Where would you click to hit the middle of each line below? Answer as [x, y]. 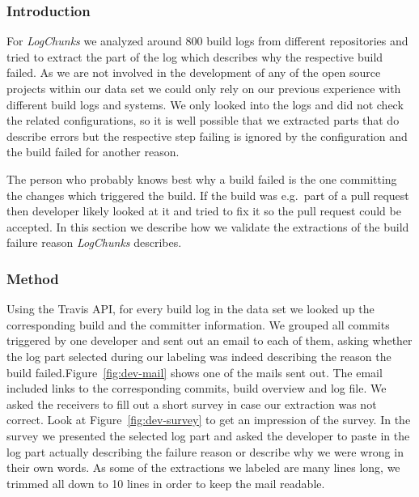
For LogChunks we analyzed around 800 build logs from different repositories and [207, 41]
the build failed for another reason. [93, 152]
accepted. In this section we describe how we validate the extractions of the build [208, 226]
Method [33, 278]
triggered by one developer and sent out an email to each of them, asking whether [209, 340]
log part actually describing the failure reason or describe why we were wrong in [205, 451]
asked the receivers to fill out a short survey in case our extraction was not [192, 404]
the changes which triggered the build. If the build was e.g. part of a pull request [208, 195]
